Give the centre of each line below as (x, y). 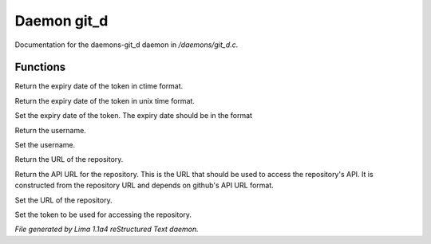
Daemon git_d (61, 21)
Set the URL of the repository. (63, 200)
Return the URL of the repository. (69, 159)
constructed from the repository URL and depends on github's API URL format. (144, 185)
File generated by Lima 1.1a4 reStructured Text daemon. (107, 229)
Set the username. (45, 145)
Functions (40, 67)
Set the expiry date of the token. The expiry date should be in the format (134, 116)
